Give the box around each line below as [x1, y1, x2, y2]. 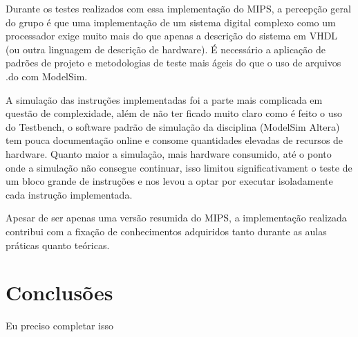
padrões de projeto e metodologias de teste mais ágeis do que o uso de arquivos [6, 55, 341, 70]
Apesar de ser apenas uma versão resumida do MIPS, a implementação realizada [6, 210, 347, 225]
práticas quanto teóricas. [6, 237, 110, 252]
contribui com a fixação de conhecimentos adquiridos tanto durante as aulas [6, 224, 327, 238]
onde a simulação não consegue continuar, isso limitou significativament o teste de [6, 160, 352, 174]
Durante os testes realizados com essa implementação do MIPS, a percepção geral [6, 1, 351, 15]
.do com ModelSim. [6, 69, 88, 83]
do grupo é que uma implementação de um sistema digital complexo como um [6, 15, 336, 29]
